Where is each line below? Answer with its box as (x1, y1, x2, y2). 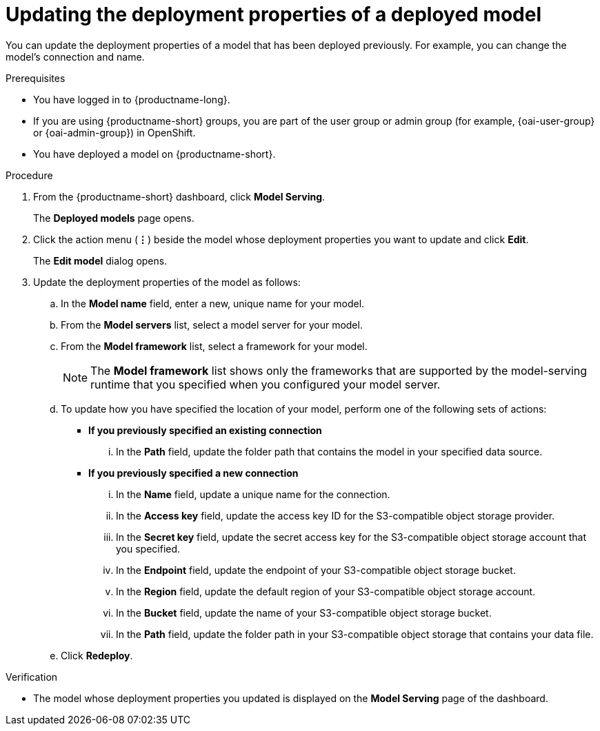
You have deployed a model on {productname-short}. (33, 147, 276, 160)
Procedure (6, 169, 53, 181)
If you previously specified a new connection (88, 466, 299, 479)
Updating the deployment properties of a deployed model (6, 3, 542, 26)
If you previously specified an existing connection (88, 424, 322, 436)
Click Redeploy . (61, 649, 133, 661)
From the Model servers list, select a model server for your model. (61, 318, 363, 331)
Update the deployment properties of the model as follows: (33, 276, 301, 288)
